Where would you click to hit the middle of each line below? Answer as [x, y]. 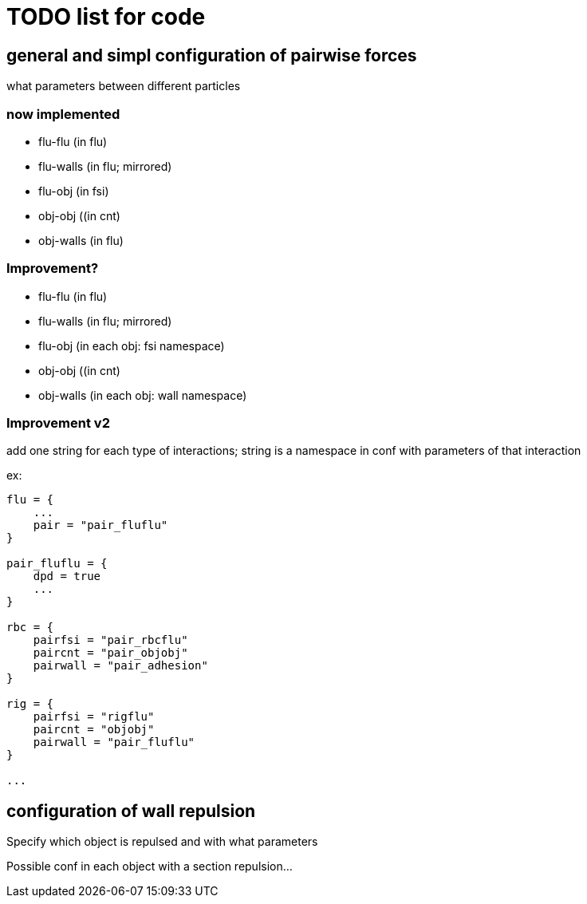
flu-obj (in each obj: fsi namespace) [132, 345]
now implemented [63, 114]
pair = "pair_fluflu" [100, 525]
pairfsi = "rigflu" [94, 717]
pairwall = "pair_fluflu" [114, 742]
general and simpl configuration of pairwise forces [212, 55]
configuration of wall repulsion [131, 811]
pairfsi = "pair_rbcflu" [110, 640]
